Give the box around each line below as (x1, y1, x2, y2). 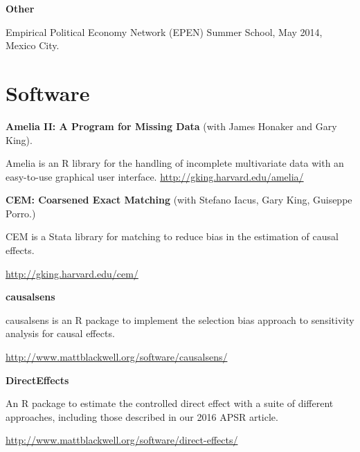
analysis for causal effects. (6, 326, 115, 341)
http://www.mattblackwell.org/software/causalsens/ (6, 350, 228, 364)
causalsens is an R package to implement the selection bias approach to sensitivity (6, 312, 354, 327)
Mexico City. (6, 38, 60, 53)
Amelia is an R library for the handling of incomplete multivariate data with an (6, 156, 344, 170)
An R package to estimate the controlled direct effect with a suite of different (6, 396, 334, 410)
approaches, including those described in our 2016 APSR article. (6, 409, 278, 424)
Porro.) (6, 206, 36, 220)
